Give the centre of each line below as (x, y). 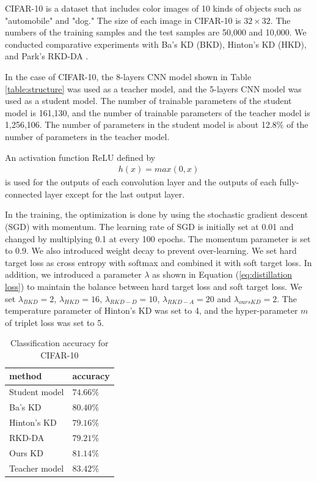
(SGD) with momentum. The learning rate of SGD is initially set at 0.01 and (149, 226)
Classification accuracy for (60, 343)
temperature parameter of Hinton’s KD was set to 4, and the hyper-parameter (151, 310)
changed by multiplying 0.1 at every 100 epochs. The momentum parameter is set (158, 238)
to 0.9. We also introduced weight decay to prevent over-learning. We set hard (151, 250)
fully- (289, 182)
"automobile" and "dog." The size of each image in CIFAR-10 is (123, 20)
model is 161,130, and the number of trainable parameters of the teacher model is (158, 112)
